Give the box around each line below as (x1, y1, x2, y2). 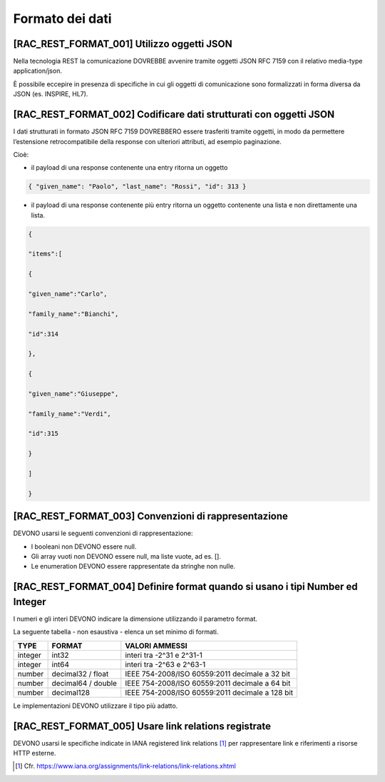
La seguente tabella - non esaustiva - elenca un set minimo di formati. (13, 628, 219, 636)
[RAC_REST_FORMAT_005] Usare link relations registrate (13, 720, 271, 732)
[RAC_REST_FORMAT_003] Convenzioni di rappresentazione (13, 510, 289, 522)
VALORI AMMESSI (125, 641, 188, 651)
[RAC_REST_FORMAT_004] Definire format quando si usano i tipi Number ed (13, 581, 358, 593)
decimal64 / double (51, 678, 118, 688)
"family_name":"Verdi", (28, 410, 112, 417)
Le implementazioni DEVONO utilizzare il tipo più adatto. (13, 701, 178, 710)
